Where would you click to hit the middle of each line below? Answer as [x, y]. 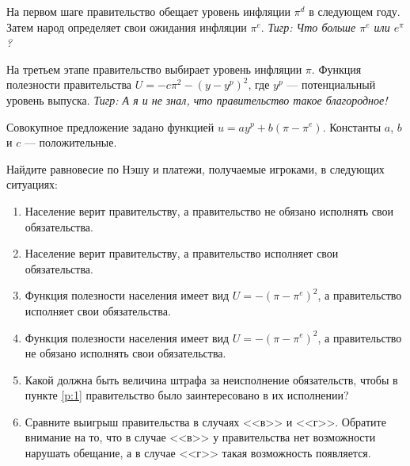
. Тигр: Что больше [308, 27]
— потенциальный [331, 84]
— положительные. [70, 142]
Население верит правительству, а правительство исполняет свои [182, 253]
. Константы [352, 126]
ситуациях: [32, 184]
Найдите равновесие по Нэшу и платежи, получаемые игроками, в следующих [196, 168]
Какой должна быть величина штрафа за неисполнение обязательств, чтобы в [211, 379]
